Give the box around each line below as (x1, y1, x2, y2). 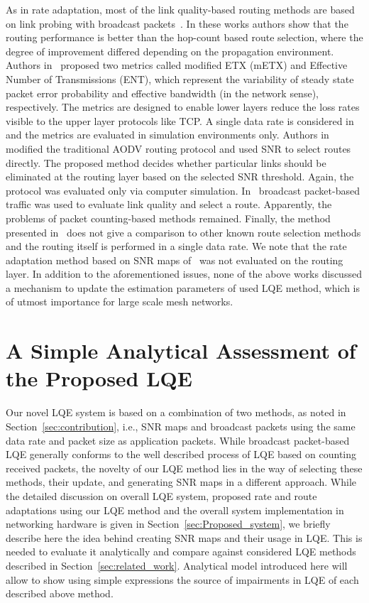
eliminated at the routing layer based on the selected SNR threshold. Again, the (6, 169, 354, 184)
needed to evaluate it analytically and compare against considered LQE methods (6, 544, 356, 559)
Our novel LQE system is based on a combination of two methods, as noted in (6, 405, 346, 420)
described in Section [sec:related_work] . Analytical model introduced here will (6, 558, 348, 572)
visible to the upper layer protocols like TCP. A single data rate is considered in (6, 113, 354, 128)
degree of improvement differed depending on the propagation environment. (6, 43, 334, 58)
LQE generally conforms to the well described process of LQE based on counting (6, 447, 357, 462)
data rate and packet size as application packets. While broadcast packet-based (6, 433, 350, 447)
